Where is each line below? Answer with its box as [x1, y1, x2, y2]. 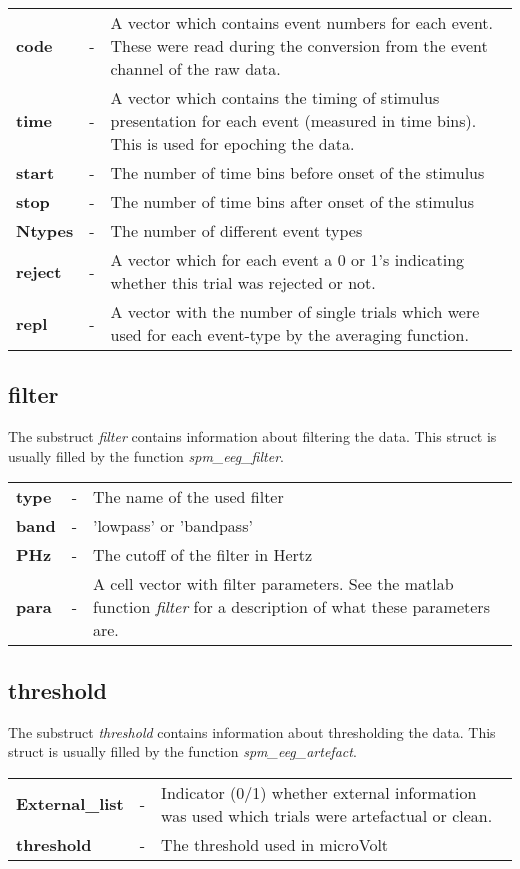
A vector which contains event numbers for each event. [110, 11, 493, 34]
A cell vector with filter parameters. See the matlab [92, 572, 454, 596]
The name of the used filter [92, 485, 284, 509]
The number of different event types [110, 219, 363, 242]
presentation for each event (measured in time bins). [110, 109, 477, 132]
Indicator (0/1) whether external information [161, 780, 477, 804]
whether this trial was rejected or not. [110, 271, 376, 294]
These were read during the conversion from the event [110, 34, 488, 57]
